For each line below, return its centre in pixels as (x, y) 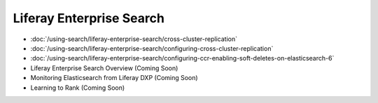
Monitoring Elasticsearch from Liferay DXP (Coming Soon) (114, 78)
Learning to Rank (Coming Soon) (78, 88)
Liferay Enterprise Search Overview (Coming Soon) (104, 68)
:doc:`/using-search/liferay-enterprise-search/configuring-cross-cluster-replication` (152, 48)
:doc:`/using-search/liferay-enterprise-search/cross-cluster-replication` (134, 39)
